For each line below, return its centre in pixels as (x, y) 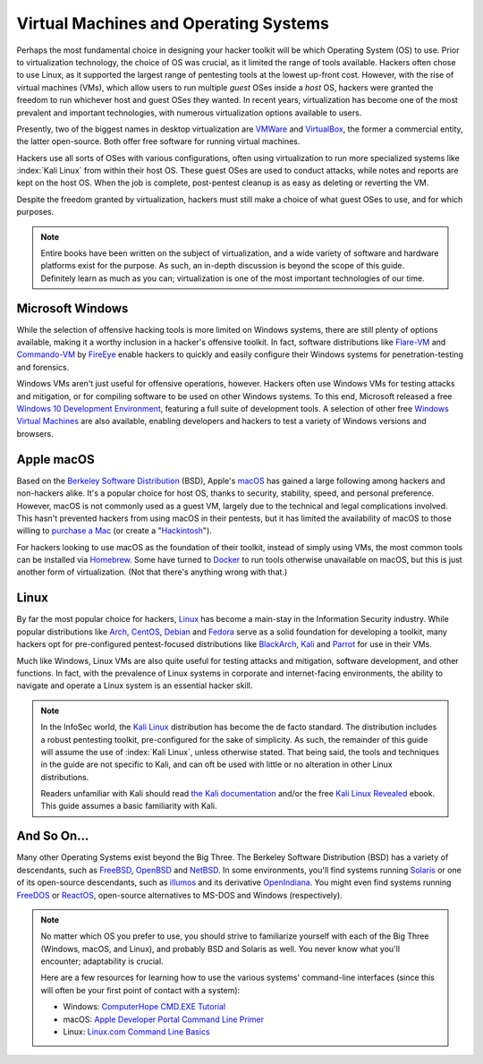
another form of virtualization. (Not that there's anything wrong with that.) (152, 572)
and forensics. (43, 367)
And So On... (53, 836)
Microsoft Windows (72, 308)
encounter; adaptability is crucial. (102, 961)
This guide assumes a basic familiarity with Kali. (129, 806)
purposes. (35, 212)
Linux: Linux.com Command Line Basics (136, 1032)
